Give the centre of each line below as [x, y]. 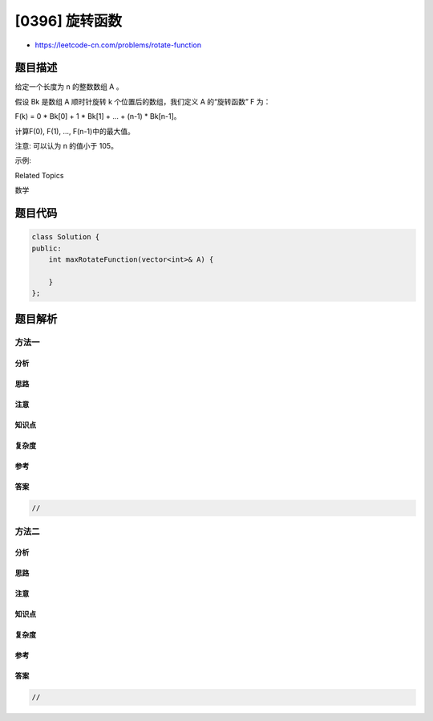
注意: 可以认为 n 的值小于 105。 [66, 146]
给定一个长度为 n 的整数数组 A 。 [69, 87]
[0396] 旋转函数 [69, 21]
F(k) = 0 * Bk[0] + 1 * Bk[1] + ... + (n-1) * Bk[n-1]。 [98, 116]
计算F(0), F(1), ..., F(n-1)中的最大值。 [75, 131]
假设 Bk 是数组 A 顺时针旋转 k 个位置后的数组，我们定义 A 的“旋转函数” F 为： [143, 101]
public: [47, 248]
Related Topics [39, 175]
